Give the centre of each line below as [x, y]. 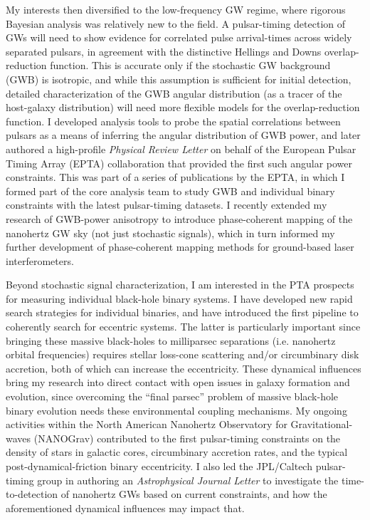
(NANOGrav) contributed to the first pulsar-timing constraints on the [187, 438]
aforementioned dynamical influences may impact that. [125, 508]
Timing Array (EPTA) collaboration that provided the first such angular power [179, 163]
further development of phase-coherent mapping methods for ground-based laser [180, 247]
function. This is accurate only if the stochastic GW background [190, 65]
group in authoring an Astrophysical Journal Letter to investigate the [188, 480]
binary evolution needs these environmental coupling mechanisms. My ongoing [176, 410]
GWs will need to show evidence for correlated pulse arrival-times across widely [179, 37]
